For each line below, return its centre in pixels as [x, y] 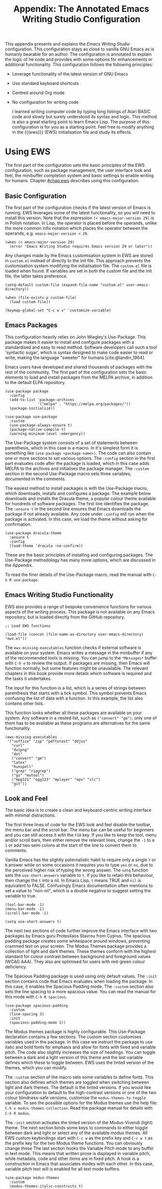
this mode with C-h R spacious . [36, 997]
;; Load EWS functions [28, 626]
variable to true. [21, 896]
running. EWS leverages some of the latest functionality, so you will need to [80, 212]
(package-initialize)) [32, 408]
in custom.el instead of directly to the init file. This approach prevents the [78, 260]
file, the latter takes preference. [36, 276]
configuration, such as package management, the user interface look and [78, 170]
